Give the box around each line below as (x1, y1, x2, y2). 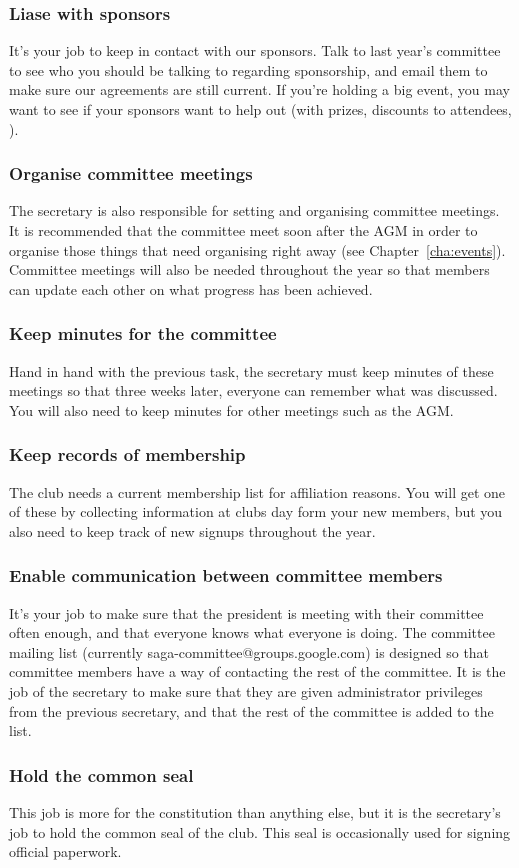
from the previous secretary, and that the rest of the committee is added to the (9, 700, 494, 721)
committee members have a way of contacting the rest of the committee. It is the (9, 661, 506, 682)
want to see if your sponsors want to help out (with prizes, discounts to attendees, (9, 99, 512, 119)
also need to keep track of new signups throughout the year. (9, 520, 376, 541)
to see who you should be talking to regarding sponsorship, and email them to (9, 59, 488, 80)
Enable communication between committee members (9, 563, 443, 588)
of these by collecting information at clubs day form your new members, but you (9, 501, 503, 522)
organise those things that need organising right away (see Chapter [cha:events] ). (9, 239, 506, 260)
